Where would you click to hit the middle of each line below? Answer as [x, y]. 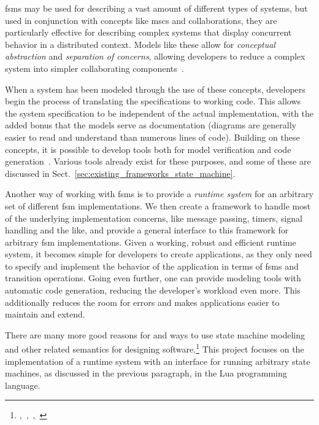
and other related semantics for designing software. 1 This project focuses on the [155, 348]
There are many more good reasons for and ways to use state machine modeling [155, 334]
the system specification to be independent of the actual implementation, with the [159, 113]
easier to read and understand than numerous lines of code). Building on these [152, 137]
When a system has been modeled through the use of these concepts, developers [155, 89]
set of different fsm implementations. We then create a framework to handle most [158, 205]
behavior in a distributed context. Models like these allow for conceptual [140, 44]
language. [23, 385]
